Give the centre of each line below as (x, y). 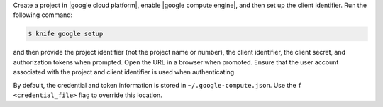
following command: (43, 15)
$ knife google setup (66, 34)
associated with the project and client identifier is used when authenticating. (125, 72)
